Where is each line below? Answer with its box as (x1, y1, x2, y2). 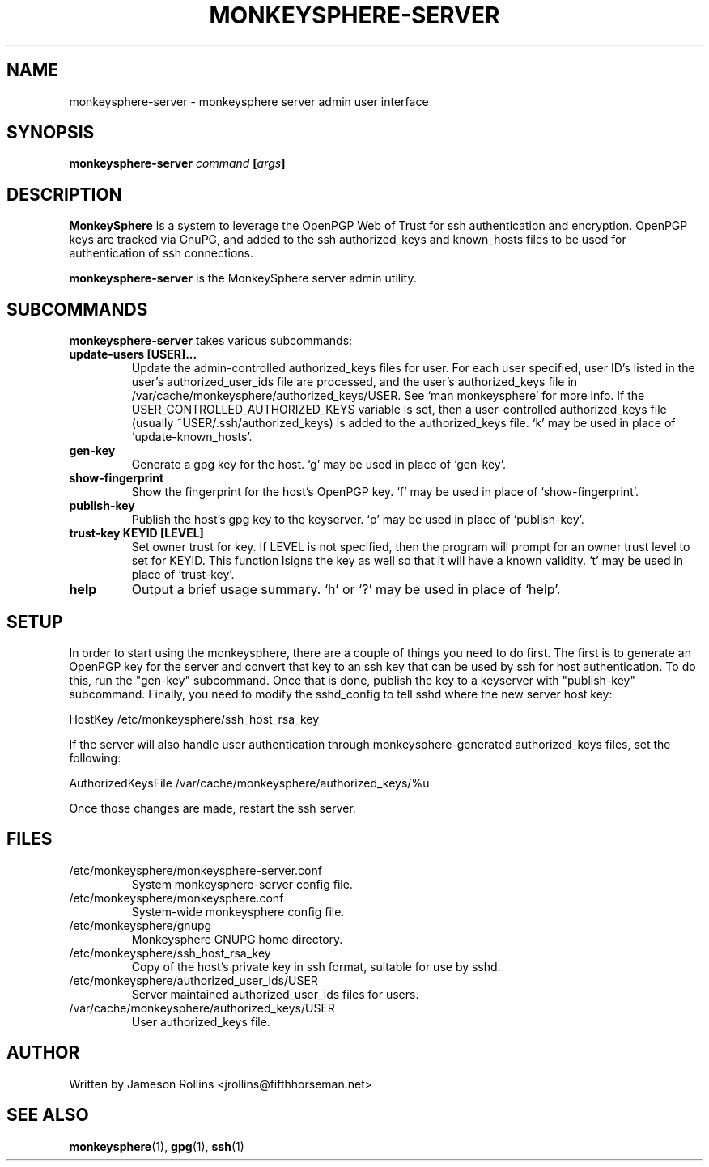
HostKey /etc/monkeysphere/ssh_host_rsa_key (69, 711, 320, 726)
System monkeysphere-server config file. (131, 876, 353, 891)
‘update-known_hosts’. (131, 430, 253, 444)
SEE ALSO (6, 1105, 89, 1126)
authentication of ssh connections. (69, 246, 254, 261)
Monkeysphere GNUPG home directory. (131, 931, 343, 946)
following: (69, 750, 121, 765)
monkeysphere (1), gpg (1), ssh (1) (69, 1139, 244, 1153)
